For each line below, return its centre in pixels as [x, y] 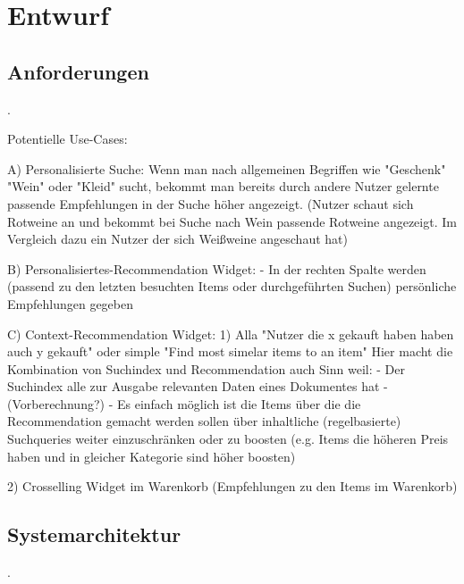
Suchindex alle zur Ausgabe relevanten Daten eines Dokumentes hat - [198, 386]
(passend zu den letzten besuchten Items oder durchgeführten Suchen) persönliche [232, 286]
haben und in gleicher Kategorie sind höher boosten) [152, 456]
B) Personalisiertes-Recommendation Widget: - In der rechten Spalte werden [217, 268]
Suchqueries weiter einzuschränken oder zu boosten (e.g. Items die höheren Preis [228, 439]
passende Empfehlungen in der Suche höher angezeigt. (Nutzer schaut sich [211, 203]
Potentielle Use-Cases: [67, 139]
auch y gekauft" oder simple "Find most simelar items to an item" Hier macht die [230, 351]
